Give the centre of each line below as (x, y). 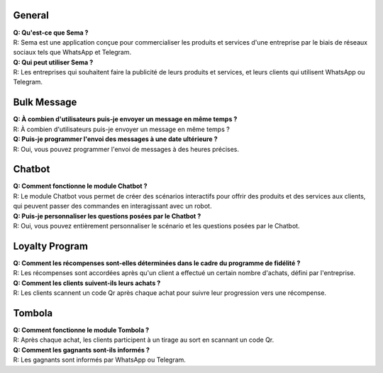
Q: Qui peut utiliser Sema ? (53, 62)
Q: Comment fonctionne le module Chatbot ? (81, 186)
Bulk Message (45, 102)
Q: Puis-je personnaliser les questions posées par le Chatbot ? (107, 216)
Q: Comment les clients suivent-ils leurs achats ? (87, 283)
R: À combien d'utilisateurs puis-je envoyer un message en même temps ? (121, 129)
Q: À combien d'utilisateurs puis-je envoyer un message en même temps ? (125, 119)
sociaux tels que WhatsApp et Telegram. (72, 52)
